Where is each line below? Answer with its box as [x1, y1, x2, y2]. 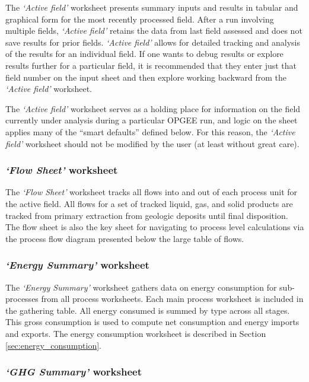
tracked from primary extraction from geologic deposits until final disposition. [5, 209, 288, 221]
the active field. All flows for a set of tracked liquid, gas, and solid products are [5, 197, 293, 209]
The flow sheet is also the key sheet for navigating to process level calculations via [5, 221, 304, 233]
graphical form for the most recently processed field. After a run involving [5, 12, 274, 25]
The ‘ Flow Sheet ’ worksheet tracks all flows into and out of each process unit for [5, 186, 298, 198]
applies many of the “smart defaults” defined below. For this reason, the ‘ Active [5, 125, 295, 138]
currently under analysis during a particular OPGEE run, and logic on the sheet [5, 114, 298, 126]
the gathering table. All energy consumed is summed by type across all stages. [5, 304, 290, 316]
